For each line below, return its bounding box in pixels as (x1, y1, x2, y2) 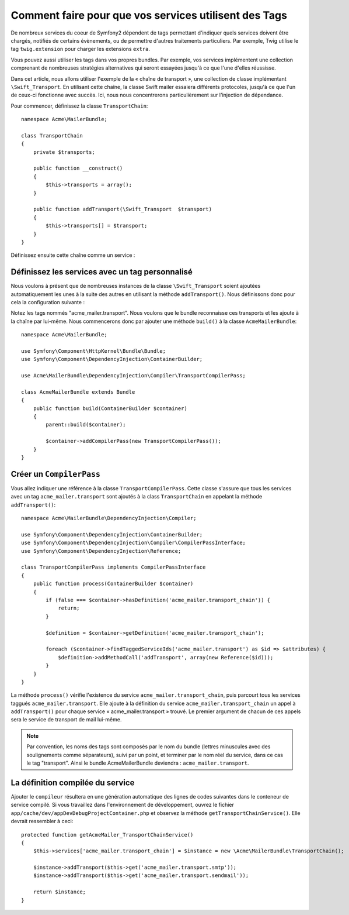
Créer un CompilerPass (11, 469, 100, 479)
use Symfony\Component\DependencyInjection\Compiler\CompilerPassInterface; (21, 539, 246, 546)
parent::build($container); (46, 421, 126, 428)
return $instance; (33, 889, 86, 895)
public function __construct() (33, 165, 123, 172)
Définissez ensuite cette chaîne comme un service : (11, 252, 135, 259)
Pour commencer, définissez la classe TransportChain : (11, 102, 148, 109)
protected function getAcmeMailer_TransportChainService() (21, 831, 194, 838)
